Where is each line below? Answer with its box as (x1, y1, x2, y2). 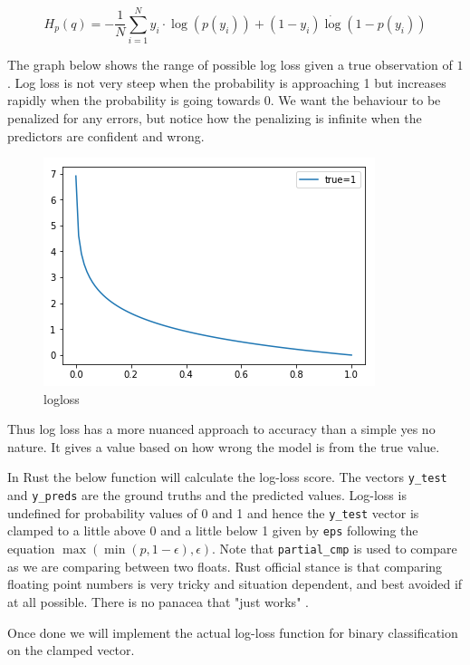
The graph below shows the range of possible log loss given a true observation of (7, 55, 453, 74)
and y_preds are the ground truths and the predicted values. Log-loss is (7, 486, 407, 505)
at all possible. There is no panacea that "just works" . (7, 592, 309, 611)
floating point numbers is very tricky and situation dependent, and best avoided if (7, 574, 463, 593)
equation (7, 539, 55, 558)
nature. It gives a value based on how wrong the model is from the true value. (7, 437, 440, 456)
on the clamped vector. (7, 641, 135, 660)
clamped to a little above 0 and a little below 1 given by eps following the (7, 521, 418, 540)
